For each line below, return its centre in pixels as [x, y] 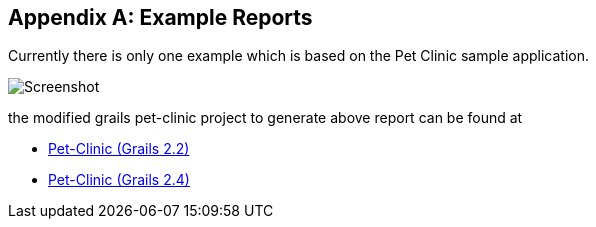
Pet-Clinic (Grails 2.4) [119, 180]
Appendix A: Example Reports [160, 17]
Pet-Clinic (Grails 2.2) [119, 149]
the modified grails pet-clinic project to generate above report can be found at [265, 118]
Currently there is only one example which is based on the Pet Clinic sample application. [298, 56]
